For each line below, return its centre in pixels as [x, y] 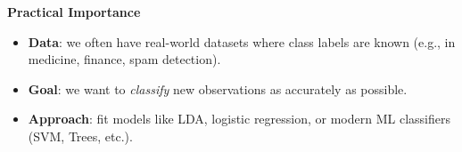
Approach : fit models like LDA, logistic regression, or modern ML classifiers [239, 119]
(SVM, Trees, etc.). [80, 136]
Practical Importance [74, 12]
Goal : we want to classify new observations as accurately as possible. [218, 88]
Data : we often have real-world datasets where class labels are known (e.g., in [242, 41]
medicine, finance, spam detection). [124, 59]
